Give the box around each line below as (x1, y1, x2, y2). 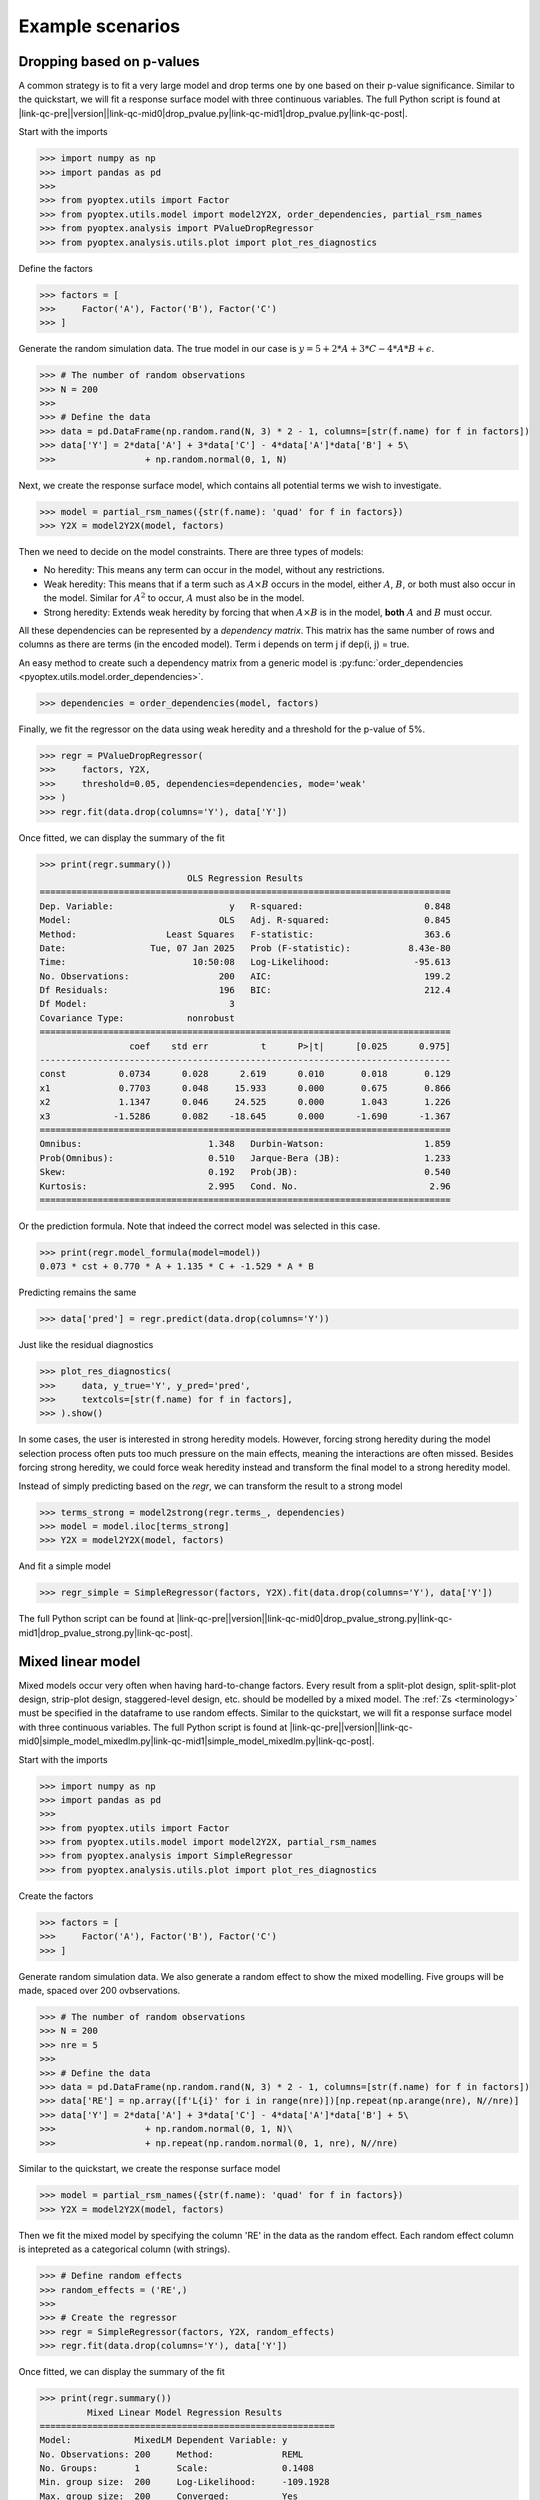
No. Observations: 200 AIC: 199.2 (39, 970, 452, 982)
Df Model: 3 (39, 998, 235, 1010)
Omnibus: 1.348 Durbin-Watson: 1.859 (39, 1138, 452, 1150)
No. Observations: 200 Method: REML (39, 2448, 304, 2460)
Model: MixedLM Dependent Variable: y (39, 2435, 288, 2446)
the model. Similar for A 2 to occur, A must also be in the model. (43, 591, 305, 604)
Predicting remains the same (18, 1286, 137, 1299)
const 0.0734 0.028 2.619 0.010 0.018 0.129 (39, 1068, 452, 1080)
